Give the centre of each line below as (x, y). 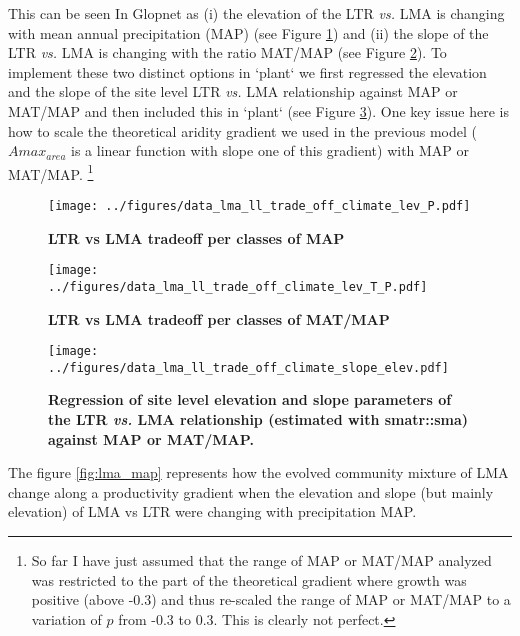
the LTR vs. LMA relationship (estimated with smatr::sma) (258, 419)
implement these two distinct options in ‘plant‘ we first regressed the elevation (247, 71)
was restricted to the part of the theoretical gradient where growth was (249, 579)
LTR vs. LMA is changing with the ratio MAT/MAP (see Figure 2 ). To (227, 52)
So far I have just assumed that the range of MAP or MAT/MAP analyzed (261, 560)
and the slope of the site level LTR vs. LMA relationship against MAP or (233, 91)
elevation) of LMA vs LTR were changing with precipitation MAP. (212, 511)
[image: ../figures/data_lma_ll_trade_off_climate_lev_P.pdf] (259, 206)
